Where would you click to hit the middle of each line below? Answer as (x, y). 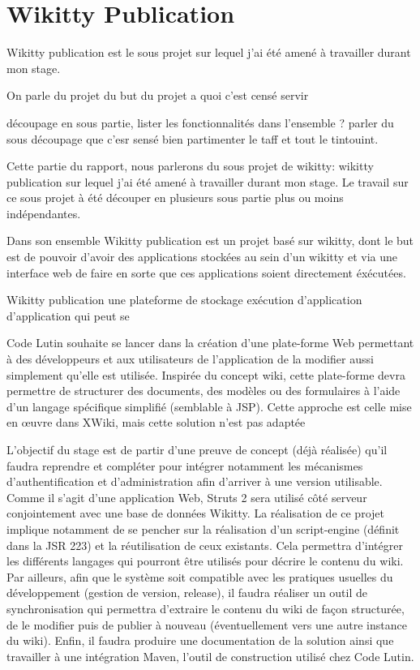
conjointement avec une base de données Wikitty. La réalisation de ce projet (195, 513)
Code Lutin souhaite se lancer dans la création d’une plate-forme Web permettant (210, 343)
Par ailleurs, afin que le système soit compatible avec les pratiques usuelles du (200, 576)
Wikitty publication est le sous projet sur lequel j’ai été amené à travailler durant (209, 52)
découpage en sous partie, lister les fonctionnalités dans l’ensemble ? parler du (200, 122)
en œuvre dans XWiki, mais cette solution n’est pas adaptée (156, 422)
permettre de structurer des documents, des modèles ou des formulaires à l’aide (204, 391)
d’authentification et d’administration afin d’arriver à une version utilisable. (195, 481)
